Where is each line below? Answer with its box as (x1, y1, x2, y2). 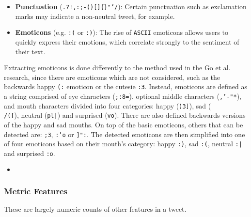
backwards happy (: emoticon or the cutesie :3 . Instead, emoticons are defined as (4, 81, 248, 92)
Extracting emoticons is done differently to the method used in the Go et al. (4, 62, 231, 73)
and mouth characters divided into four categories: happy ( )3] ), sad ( (4, 100, 211, 110)
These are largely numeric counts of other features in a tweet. (4, 204, 187, 214)
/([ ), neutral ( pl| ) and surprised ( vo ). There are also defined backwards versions (4, 110, 246, 120)
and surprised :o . (4, 148, 55, 158)
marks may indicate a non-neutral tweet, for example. (15, 11, 175, 21)
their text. (15, 46, 46, 56)
